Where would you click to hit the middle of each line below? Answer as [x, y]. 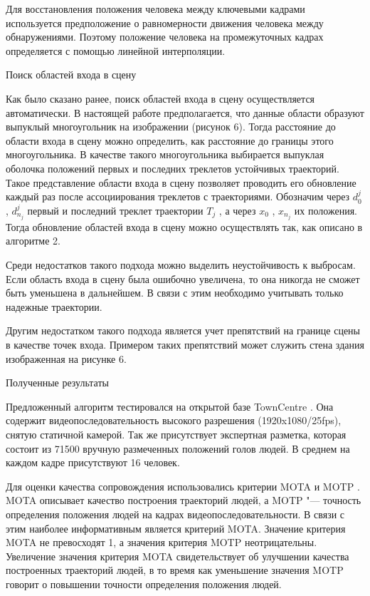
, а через [237, 210]
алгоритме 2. [33, 241]
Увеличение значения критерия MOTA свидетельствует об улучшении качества [178, 556]
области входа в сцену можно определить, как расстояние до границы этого [170, 140]
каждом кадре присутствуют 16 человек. [93, 462]
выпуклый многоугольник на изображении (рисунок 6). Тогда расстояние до [171, 127]
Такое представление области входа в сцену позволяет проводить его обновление [181, 182]
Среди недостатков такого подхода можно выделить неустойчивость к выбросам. [181, 264]
